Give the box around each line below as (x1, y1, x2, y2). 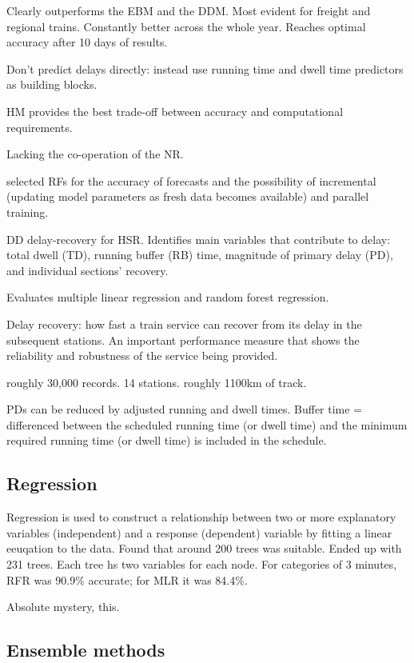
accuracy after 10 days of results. (6, 34, 168, 50)
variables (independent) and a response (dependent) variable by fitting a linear (6, 524, 392, 541)
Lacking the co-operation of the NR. (6, 146, 184, 162)
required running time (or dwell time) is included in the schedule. (6, 432, 327, 449)
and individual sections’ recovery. (6, 262, 169, 278)
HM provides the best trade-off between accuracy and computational (6, 102, 344, 119)
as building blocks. (6, 76, 98, 93)
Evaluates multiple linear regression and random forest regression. (6, 289, 329, 306)
